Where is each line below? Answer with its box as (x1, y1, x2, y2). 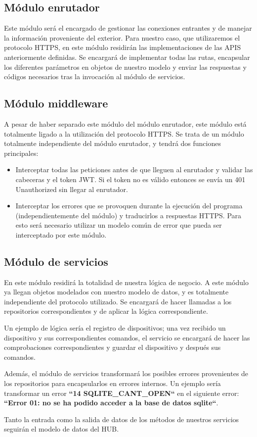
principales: (4, 147, 39, 158)
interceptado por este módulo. (15, 229, 107, 240)
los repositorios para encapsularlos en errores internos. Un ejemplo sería (4, 378, 221, 388)
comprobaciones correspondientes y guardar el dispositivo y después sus (4, 342, 221, 352)
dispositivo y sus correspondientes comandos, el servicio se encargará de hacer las (4, 332, 250, 342)
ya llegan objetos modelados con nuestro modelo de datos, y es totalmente (4, 287, 229, 297)
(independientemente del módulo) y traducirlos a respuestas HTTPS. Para (15, 210, 242, 220)
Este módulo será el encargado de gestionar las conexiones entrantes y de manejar (4, 23, 252, 33)
